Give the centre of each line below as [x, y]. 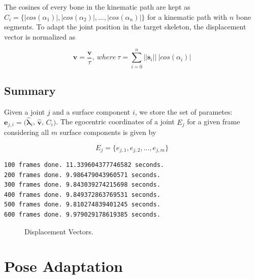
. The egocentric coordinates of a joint [115, 121]
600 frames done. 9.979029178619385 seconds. [82, 214]
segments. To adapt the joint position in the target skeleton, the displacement [125, 27]
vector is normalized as [40, 36]
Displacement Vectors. [59, 231]
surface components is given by [108, 132]
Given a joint [25, 111]
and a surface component [91, 111]
